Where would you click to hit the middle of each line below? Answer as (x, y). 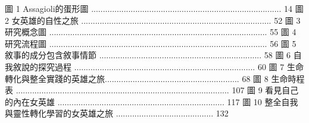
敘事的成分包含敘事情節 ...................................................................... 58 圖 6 (148, 55)
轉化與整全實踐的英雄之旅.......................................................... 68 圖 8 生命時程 (155, 78)
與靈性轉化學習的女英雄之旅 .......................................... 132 (117, 113)
